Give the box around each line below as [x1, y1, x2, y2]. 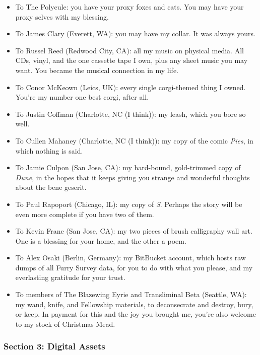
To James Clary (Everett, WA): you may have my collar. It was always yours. [15, 28, 255, 39]
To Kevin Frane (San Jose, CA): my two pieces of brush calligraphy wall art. [15, 226, 252, 236]
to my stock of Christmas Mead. [15, 318, 115, 329]
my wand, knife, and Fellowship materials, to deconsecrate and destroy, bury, [15, 299, 253, 309]
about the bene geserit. [15, 182, 87, 192]
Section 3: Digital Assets [4, 340, 105, 352]
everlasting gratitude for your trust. [15, 272, 125, 282]
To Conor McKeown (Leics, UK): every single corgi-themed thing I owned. [15, 82, 246, 92]
